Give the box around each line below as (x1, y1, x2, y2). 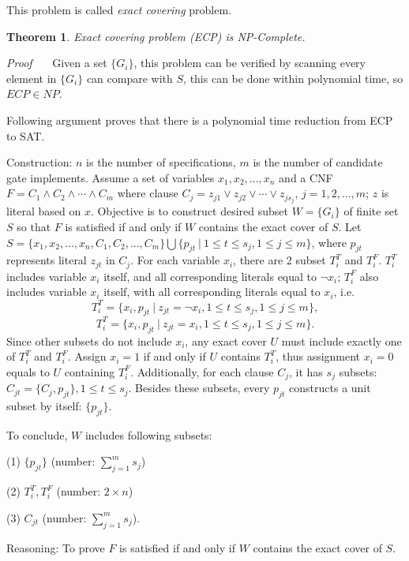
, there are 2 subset (233, 252, 326, 268)
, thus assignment (276, 348, 361, 365)
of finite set (343, 203, 399, 219)
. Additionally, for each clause (130, 363, 274, 380)
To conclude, (6, 426, 68, 443)
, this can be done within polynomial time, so (183, 69, 403, 86)
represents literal (6, 252, 87, 268)
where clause (117, 185, 178, 201)
